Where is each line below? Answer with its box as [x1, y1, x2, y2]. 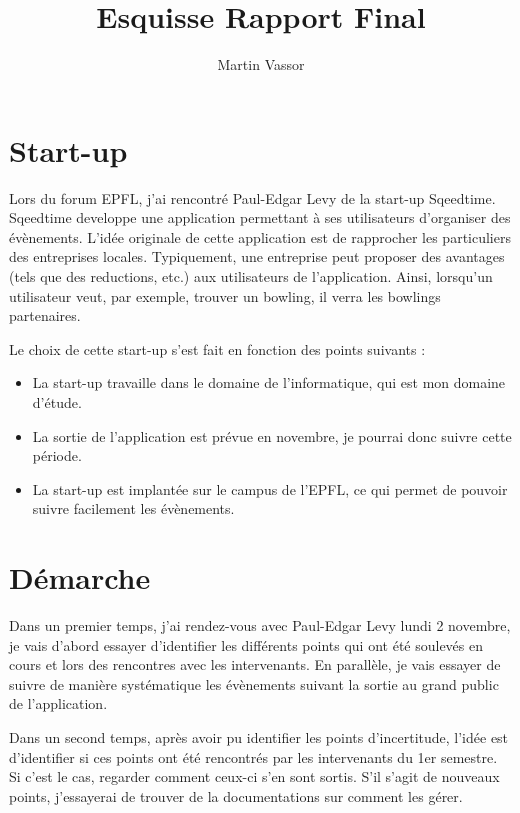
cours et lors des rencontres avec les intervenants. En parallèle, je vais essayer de [9, 654, 501, 675]
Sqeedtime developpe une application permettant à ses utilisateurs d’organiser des [9, 207, 511, 228]
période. [32, 445, 82, 466]
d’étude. [32, 392, 82, 412]
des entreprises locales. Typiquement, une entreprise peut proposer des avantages [9, 246, 505, 267]
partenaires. [9, 305, 81, 326]
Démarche [9, 557, 151, 598]
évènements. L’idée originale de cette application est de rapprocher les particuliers [9, 226, 511, 247]
